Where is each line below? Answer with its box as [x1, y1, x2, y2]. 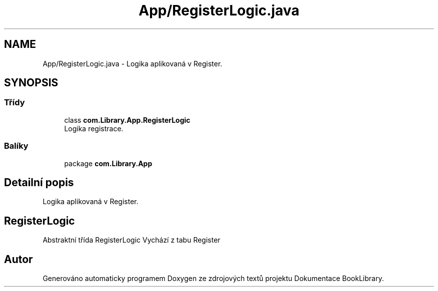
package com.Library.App [64, 159, 152, 168]
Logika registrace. [64, 124, 123, 133]
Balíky [4, 141, 28, 151]
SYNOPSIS [4, 76, 58, 89]
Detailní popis [4, 176, 74, 189]
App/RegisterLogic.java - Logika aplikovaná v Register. [42, 59, 222, 68]
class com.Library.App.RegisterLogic [64, 115, 190, 124]
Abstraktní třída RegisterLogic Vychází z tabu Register [42, 236, 220, 245]
